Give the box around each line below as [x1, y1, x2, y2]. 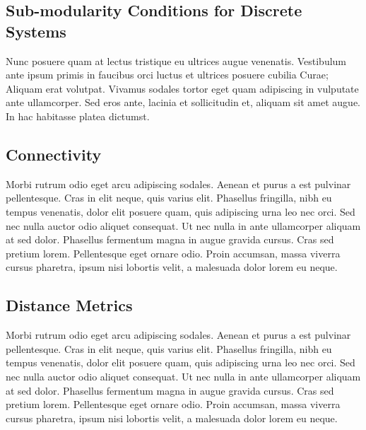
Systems [6, 20, 66, 42]
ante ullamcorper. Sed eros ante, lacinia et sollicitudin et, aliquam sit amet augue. [6, 95, 361, 110]
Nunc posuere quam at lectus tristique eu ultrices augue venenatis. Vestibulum [6, 53, 347, 68]
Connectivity [6, 143, 102, 165]
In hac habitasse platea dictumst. [6, 108, 150, 123]
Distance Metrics [6, 294, 133, 316]
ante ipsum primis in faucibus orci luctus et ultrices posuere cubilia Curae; [6, 67, 329, 82]
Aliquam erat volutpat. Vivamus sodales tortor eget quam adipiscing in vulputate [6, 81, 359, 95]
